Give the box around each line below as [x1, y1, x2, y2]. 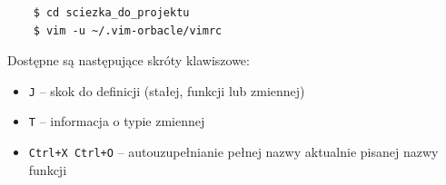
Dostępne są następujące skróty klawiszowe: [7, 51, 250, 70]
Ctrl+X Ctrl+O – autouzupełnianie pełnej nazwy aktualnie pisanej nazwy [28, 142, 439, 161]
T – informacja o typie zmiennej [28, 112, 205, 131]
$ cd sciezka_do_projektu [33, 6, 190, 19]
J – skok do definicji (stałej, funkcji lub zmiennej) [28, 81, 305, 100]
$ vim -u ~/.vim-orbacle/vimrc [33, 24, 223, 37]
